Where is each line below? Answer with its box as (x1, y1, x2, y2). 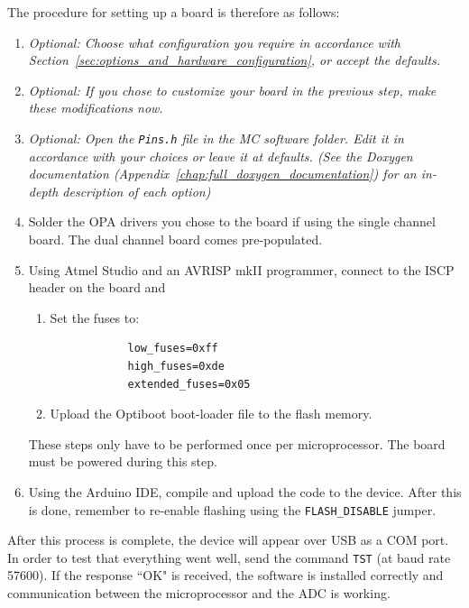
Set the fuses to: (50, 308, 140, 327)
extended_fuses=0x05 (127, 377, 251, 391)
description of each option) (62, 181, 211, 200)
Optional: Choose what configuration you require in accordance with (28, 32, 401, 51)
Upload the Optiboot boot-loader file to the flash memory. (50, 404, 372, 423)
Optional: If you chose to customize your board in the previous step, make (28, 80, 437, 99)
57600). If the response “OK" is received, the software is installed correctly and (7, 566, 444, 585)
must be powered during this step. (28, 452, 217, 471)
